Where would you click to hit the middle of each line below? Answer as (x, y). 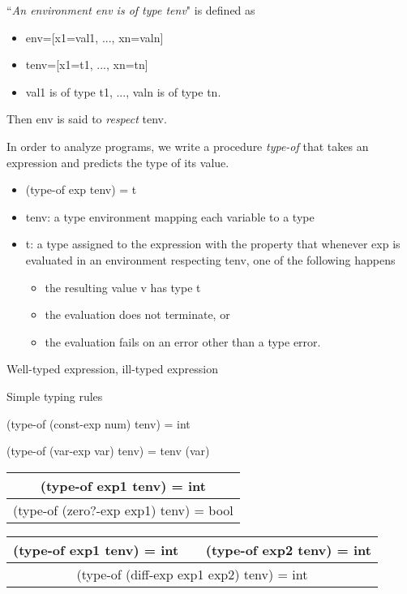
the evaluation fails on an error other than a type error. (183, 341)
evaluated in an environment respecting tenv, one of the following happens (210, 259)
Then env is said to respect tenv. (87, 119)
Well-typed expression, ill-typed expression (112, 369)
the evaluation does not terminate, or (137, 314)
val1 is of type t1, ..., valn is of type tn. (123, 91)
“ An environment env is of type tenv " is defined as (131, 10)
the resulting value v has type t (123, 287)
